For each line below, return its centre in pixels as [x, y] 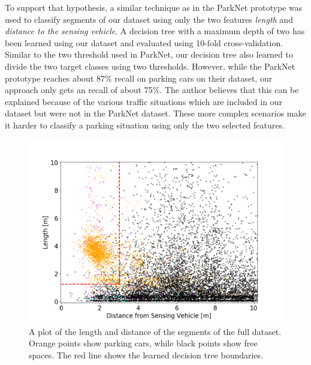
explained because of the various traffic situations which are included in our [144, 101]
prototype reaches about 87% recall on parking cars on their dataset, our [139, 78]
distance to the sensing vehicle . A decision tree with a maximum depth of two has [155, 31]
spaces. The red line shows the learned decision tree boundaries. [146, 354]
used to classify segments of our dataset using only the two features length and [149, 19]
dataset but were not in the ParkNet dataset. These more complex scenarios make [155, 113]
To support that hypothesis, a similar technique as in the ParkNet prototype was [154, 7]
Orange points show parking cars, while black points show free [143, 343]
